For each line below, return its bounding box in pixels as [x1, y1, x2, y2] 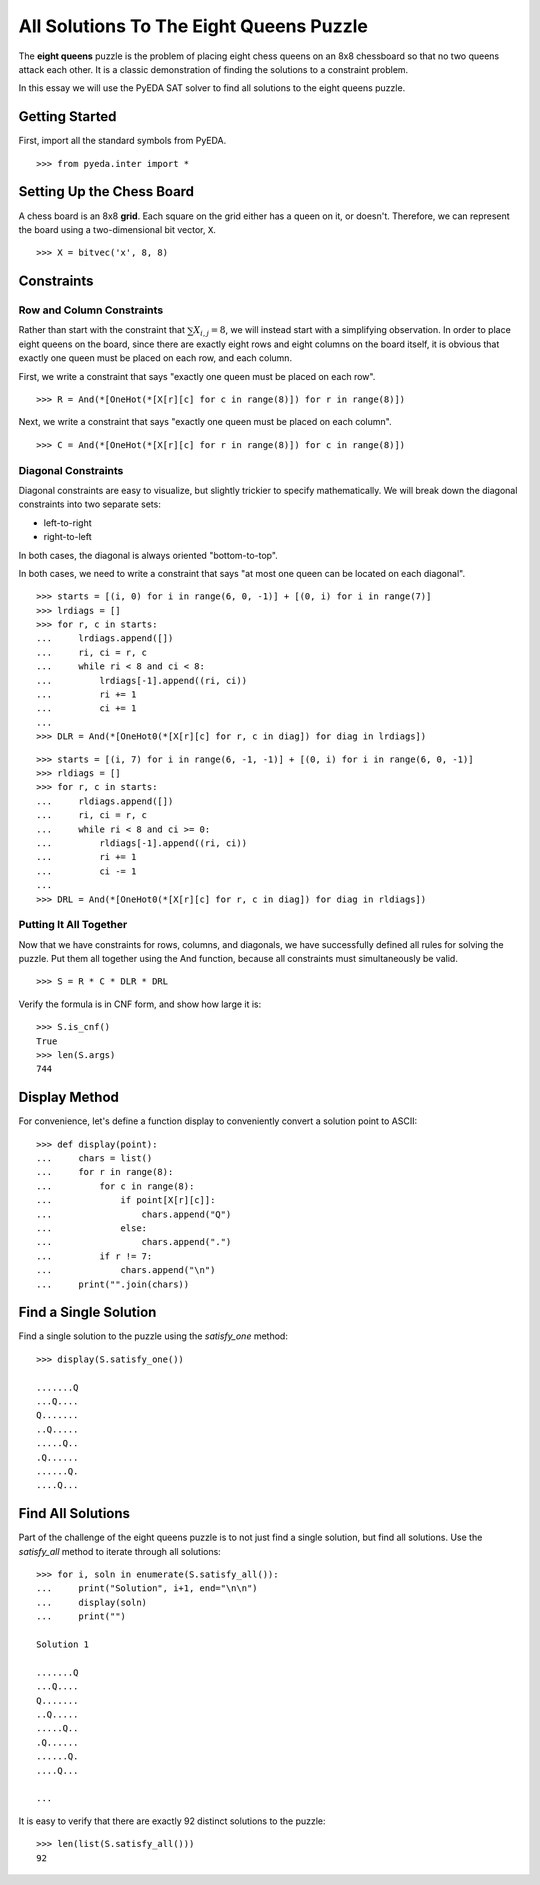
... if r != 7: [36, 1250, 153, 1262]
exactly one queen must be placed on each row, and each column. [18, 352, 293, 364]
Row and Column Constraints [18, 303, 164, 317]
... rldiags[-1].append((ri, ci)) [36, 837, 248, 849]
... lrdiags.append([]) [36, 633, 174, 644]
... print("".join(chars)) [36, 1278, 190, 1290]
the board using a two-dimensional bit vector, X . [18, 223, 217, 235]
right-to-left [43, 531, 92, 543]
